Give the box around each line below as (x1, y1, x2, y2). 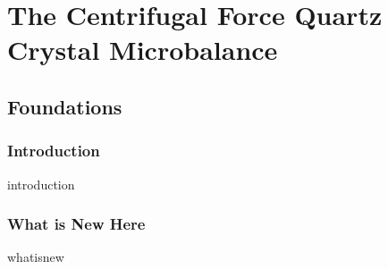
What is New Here (7, 213, 146, 235)
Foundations (7, 92, 122, 120)
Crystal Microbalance (7, 31, 278, 68)
